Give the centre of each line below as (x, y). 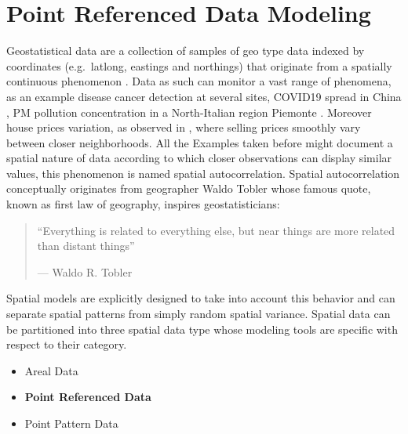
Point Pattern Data (71, 423)
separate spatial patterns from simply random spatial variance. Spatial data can (199, 314)
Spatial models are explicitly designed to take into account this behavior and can (201, 298)
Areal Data (51, 370)
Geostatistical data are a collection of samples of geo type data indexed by (186, 51)
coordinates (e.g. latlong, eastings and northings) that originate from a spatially (199, 65)
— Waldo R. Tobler (85, 271)
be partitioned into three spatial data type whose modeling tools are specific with (202, 329)
